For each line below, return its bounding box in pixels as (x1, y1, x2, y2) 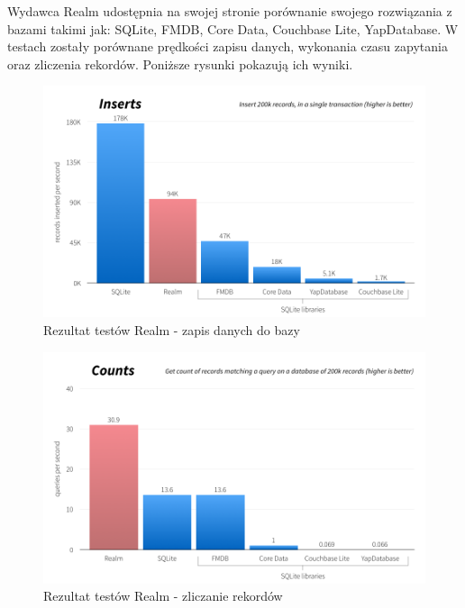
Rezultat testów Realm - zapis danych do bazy (43, 321, 300, 340)
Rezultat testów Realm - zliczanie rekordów (43, 586, 283, 605)
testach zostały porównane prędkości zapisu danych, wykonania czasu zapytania (7, 37, 448, 56)
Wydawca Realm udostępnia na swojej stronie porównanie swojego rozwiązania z (7, 2, 452, 20)
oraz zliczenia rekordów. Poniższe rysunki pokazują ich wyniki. (7, 54, 353, 73)
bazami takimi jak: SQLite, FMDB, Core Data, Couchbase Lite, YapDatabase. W (7, 19, 459, 38)
